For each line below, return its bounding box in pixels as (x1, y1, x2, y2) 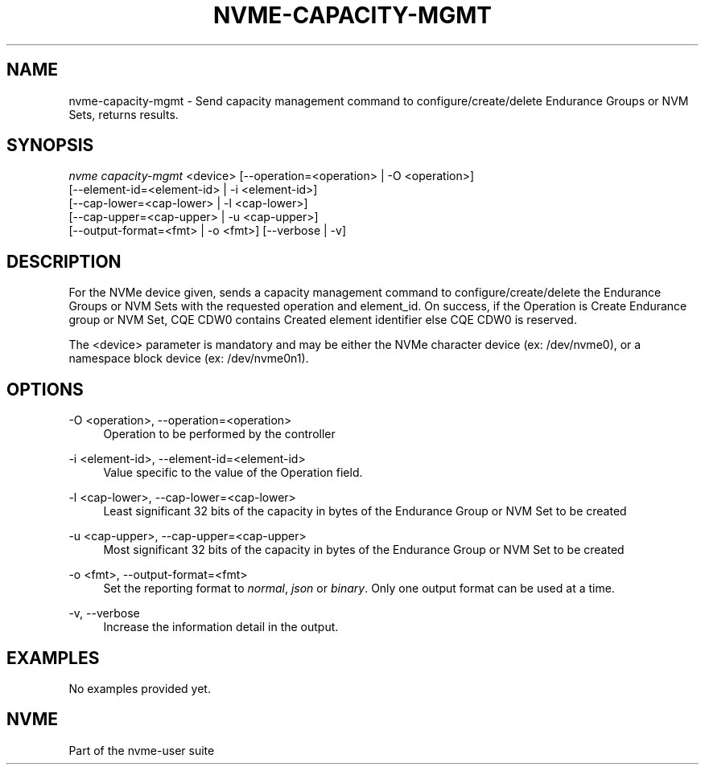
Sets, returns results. (68, 107, 179, 121)
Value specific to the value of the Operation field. (103, 465, 363, 480)
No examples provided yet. (68, 681, 211, 695)
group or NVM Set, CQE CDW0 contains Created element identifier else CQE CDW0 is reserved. (68, 313, 577, 327)
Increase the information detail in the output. (103, 620, 339, 634)
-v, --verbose (68, 606, 140, 621)
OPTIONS (6, 379, 84, 400)
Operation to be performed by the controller (103, 427, 336, 441)
